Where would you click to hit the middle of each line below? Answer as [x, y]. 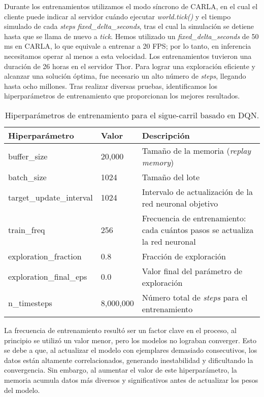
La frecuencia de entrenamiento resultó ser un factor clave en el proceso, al [120, 330]
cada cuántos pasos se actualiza [198, 229]
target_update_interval [51, 197]
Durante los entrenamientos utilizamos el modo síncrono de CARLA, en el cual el [131, 6]
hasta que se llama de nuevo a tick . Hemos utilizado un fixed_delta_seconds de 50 [131, 36]
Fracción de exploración [184, 256]
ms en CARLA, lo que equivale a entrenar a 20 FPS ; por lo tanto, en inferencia [128, 46]
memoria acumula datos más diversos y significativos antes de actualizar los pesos [131, 379]
